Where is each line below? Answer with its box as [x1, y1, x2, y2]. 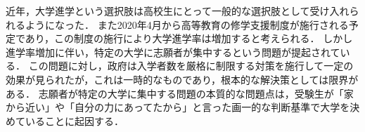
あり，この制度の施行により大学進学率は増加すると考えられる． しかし [25, 31, 353, 46]
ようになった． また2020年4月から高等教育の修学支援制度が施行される [25, 17, 349, 32]
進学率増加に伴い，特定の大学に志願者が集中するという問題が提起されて [6, 44, 340, 59]
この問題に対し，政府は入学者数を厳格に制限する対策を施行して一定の [28, 58, 354, 73]
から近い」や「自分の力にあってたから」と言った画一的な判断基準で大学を [6, 100, 350, 114]
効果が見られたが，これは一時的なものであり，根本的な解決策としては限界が [6, 72, 359, 86]
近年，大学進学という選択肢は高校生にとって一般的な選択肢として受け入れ [6, 4, 350, 18]
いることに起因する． [25, 113, 124, 128]
